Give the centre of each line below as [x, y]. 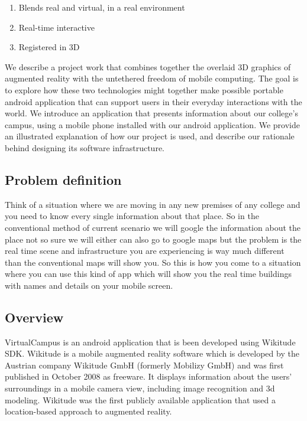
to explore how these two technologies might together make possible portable [144, 89]
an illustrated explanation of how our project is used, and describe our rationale [150, 136]
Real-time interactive [56, 27]
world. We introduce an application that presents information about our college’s [151, 113]
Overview [34, 317]
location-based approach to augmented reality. [88, 411]
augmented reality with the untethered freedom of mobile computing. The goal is [152, 78]
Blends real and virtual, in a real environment [102, 7]
